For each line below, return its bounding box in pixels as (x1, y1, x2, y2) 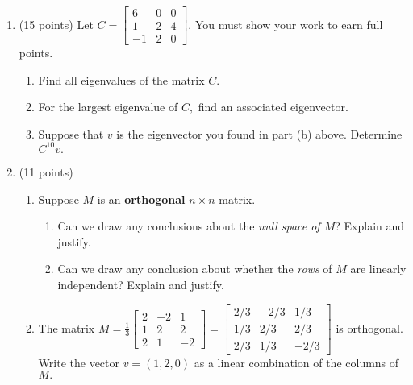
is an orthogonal (97, 190, 186, 207)
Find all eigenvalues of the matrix (38, 71, 205, 88)
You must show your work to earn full (194, 15, 383, 32)
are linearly (350, 260, 407, 277)
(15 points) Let (19, 15, 94, 32)
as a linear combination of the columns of (194, 354, 399, 371)
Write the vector (38, 354, 120, 371)
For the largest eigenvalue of (38, 98, 178, 115)
